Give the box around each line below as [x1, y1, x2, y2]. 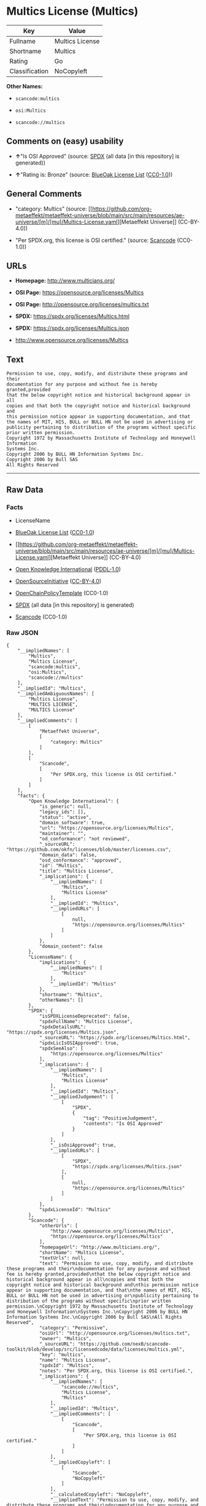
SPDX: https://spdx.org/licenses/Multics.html [15, 313, 130, 320]
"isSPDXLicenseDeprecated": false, [39, 1013, 131, 1020]
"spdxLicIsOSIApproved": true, [39, 1040, 120, 1047]
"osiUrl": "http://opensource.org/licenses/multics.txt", [39, 1330, 191, 1336]
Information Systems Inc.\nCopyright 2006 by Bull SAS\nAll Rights [6, 1314, 183, 1321]
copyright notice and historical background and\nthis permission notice [6, 1282, 199, 1288]
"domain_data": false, [39, 852, 97, 858]
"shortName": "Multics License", [39, 1250, 124, 1256]
